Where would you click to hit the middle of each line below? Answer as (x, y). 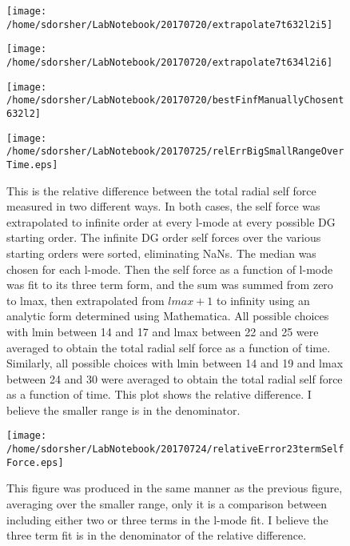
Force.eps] (35, 462)
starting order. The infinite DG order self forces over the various (164, 237)
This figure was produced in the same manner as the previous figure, (175, 488)
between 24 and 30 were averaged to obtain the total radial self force (175, 378)
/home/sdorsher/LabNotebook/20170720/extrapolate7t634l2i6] (170, 62)
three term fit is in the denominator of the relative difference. (157, 535)
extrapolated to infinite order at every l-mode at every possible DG (171, 221)
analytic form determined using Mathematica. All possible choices (168, 316)
